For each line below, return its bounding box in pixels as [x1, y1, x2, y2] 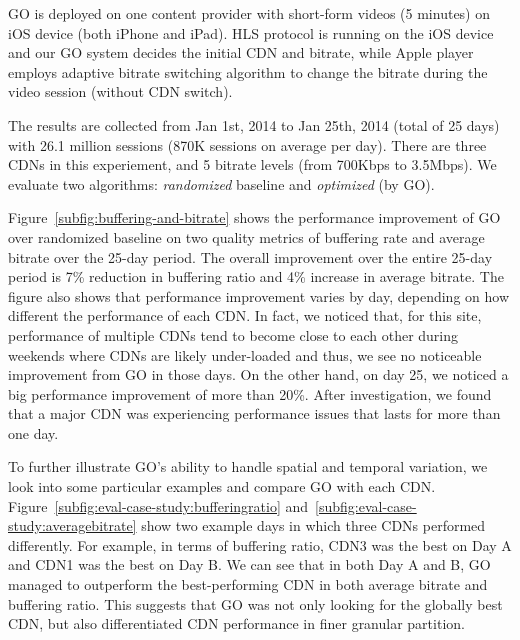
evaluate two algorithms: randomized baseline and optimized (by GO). [8, 173, 435, 194]
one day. [8, 422, 59, 443]
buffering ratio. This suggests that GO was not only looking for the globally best [8, 593, 503, 614]
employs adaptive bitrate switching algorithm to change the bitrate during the [8, 61, 488, 82]
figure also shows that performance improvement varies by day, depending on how [8, 285, 510, 306]
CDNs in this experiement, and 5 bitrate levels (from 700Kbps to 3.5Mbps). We [8, 154, 497, 175]
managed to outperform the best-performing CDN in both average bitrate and [8, 574, 488, 595]
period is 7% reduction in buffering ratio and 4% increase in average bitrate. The [8, 266, 504, 287]
